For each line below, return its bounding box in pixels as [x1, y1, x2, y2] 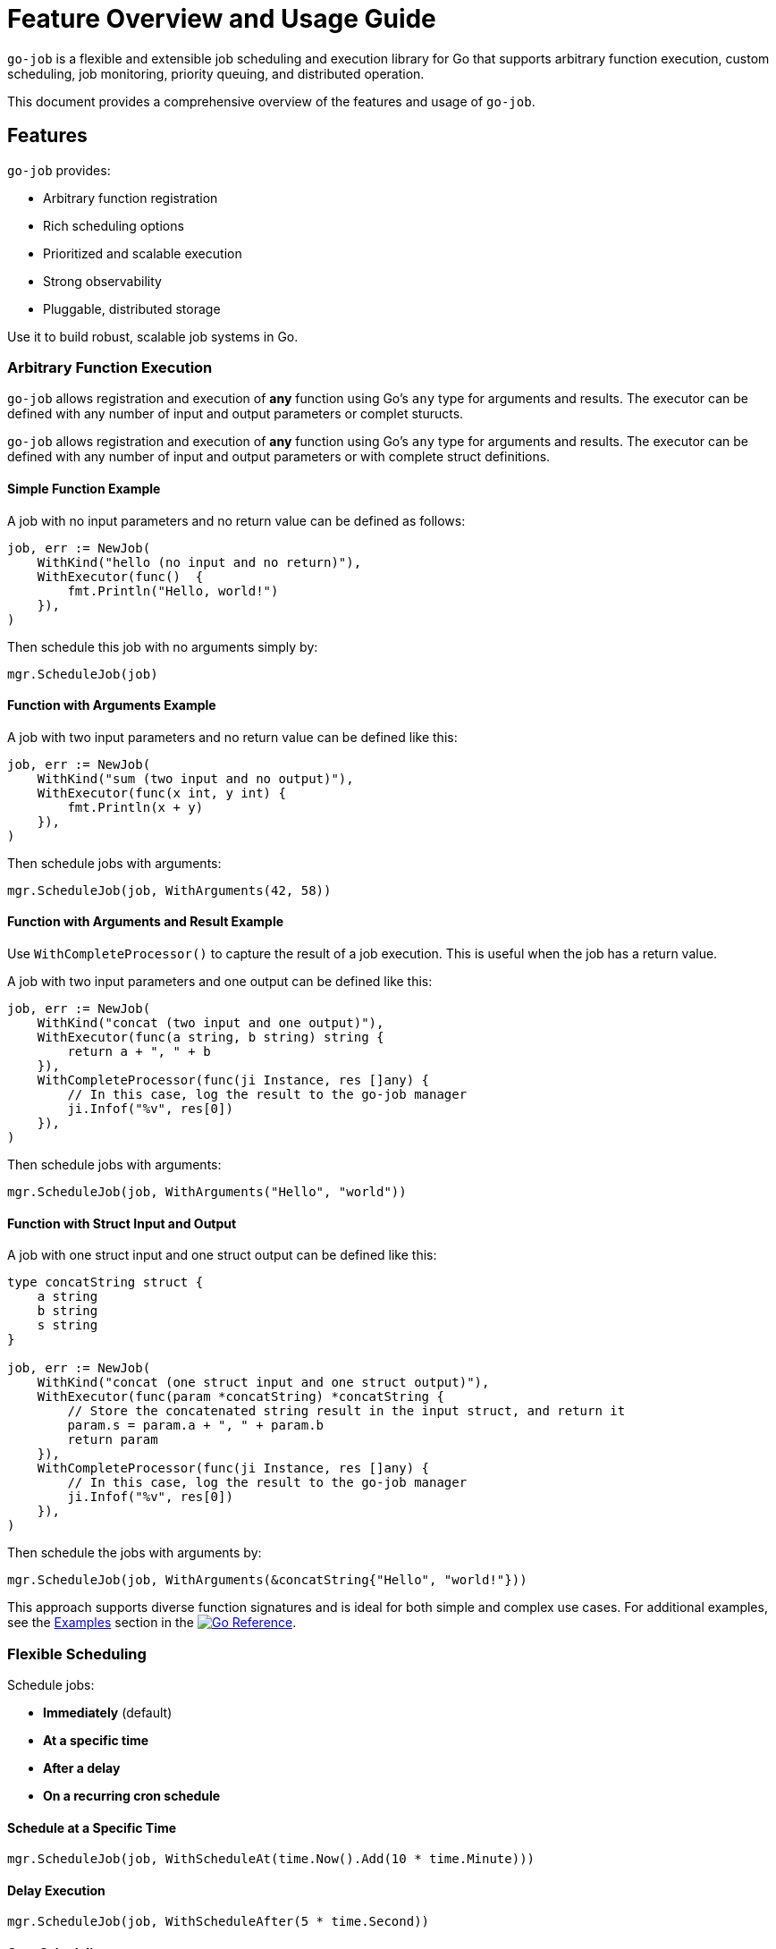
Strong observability [43, 273, 162, 289]
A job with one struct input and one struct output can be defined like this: [7, 1247, 437, 1263]
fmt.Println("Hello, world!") [67, 583, 279, 598]
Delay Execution [7, 1882, 105, 1898]
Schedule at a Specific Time [7, 1819, 177, 1835]
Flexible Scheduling [7, 1644, 147, 1663]
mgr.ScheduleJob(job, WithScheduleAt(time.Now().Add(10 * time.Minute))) [7, 1852, 536, 1867]
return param [67, 1432, 158, 1447]
